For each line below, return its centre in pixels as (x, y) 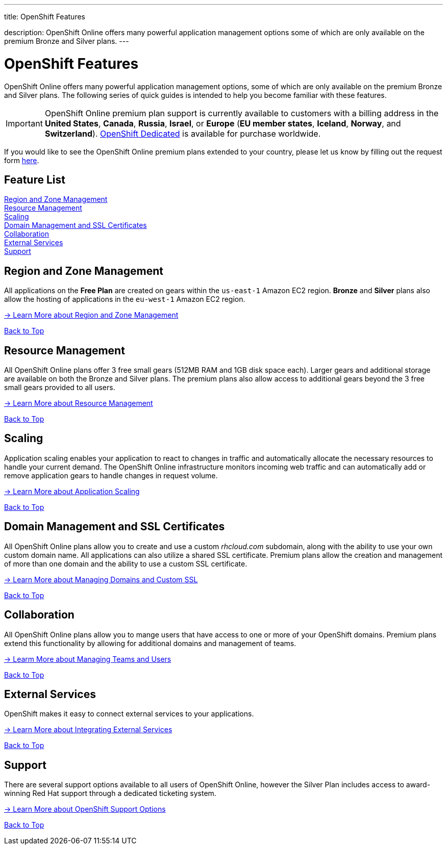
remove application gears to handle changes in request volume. (111, 475)
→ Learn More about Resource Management (79, 403)
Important (24, 123)
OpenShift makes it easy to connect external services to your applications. (129, 714)
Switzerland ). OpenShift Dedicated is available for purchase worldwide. (183, 133)
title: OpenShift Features (45, 17)
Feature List (35, 179)
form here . (22, 160)
